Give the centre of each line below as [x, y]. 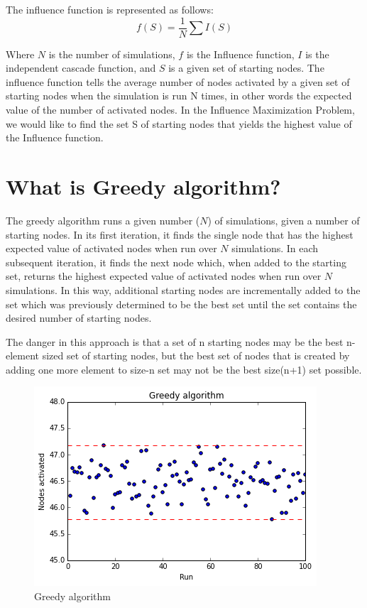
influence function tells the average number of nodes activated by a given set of [178, 81]
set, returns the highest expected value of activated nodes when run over [164, 276]
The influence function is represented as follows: [110, 9]
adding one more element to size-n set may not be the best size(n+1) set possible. [184, 369]
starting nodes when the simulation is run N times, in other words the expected [179, 96]
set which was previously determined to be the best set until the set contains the [181, 304]
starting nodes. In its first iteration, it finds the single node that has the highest [180, 234]
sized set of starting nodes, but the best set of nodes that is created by [196, 355]
